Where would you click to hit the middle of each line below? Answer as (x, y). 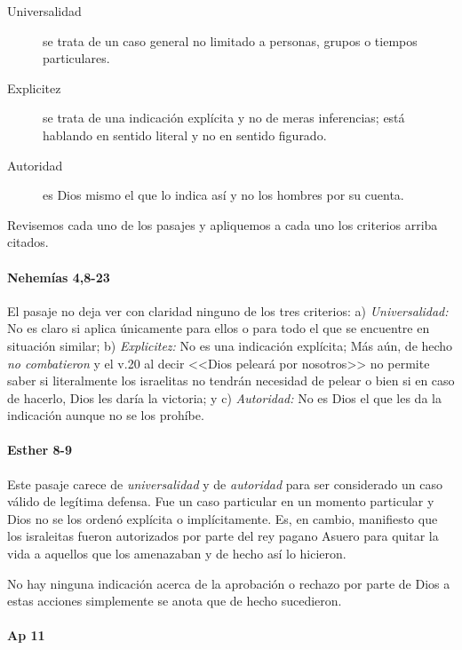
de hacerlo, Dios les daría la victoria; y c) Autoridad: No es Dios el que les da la (224, 397)
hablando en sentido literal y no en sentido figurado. (185, 135)
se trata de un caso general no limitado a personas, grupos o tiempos (230, 40)
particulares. (76, 58)
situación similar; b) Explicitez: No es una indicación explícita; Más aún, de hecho (230, 345)
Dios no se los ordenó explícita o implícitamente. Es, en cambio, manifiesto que (223, 518)
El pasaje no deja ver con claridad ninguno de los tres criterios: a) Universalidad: (228, 310)
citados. (28, 242)
